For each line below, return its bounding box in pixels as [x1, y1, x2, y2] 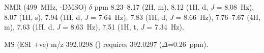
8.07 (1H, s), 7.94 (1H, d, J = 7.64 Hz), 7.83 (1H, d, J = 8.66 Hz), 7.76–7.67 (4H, [4, 11, 261, 22]
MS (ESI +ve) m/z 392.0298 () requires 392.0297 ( [4, 38, 162, 49]
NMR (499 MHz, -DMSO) [4, 2, 87, 12]
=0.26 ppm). [167, 38, 209, 49]
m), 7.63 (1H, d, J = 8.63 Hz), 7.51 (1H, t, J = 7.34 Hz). [4, 21, 184, 32]
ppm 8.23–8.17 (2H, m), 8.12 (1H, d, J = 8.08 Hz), [94, 2, 254, 12]
